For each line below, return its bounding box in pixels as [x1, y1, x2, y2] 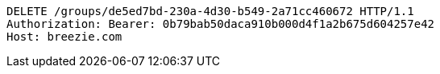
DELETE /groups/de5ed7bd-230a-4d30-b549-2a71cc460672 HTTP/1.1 [6, 5, 414, 18]
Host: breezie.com [6, 30, 122, 43]
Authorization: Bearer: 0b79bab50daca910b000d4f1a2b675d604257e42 [6, 18, 435, 30]
